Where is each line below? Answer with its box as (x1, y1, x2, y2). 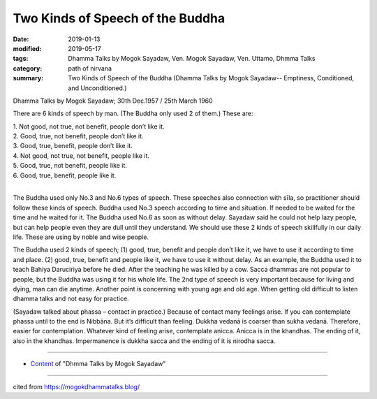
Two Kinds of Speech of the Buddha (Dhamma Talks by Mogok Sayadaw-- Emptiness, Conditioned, (68, 74, 354, 82)
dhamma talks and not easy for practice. (13, 294, 129, 303)
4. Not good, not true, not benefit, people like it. (13, 151, 150, 160)
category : (13, 64, 43, 73)
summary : (13, 74, 44, 82)
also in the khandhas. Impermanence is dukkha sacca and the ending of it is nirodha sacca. (13, 336, 276, 345)
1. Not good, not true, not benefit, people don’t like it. (13, 122, 165, 131)
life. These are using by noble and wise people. (13, 233, 149, 241)
